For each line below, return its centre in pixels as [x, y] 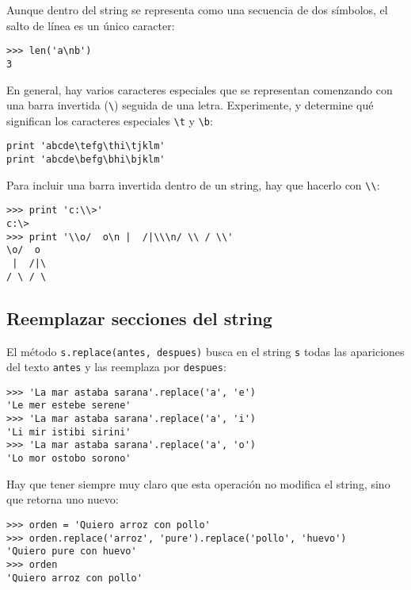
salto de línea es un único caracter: [91, 25]
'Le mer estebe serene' [69, 406]
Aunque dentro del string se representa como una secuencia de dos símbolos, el [197, 10]
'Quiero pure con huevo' [72, 552]
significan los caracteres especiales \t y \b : [110, 120]
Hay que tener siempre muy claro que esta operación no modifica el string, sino [198, 483]
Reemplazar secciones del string [139, 318]
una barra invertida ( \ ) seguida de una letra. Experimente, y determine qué [190, 105]
